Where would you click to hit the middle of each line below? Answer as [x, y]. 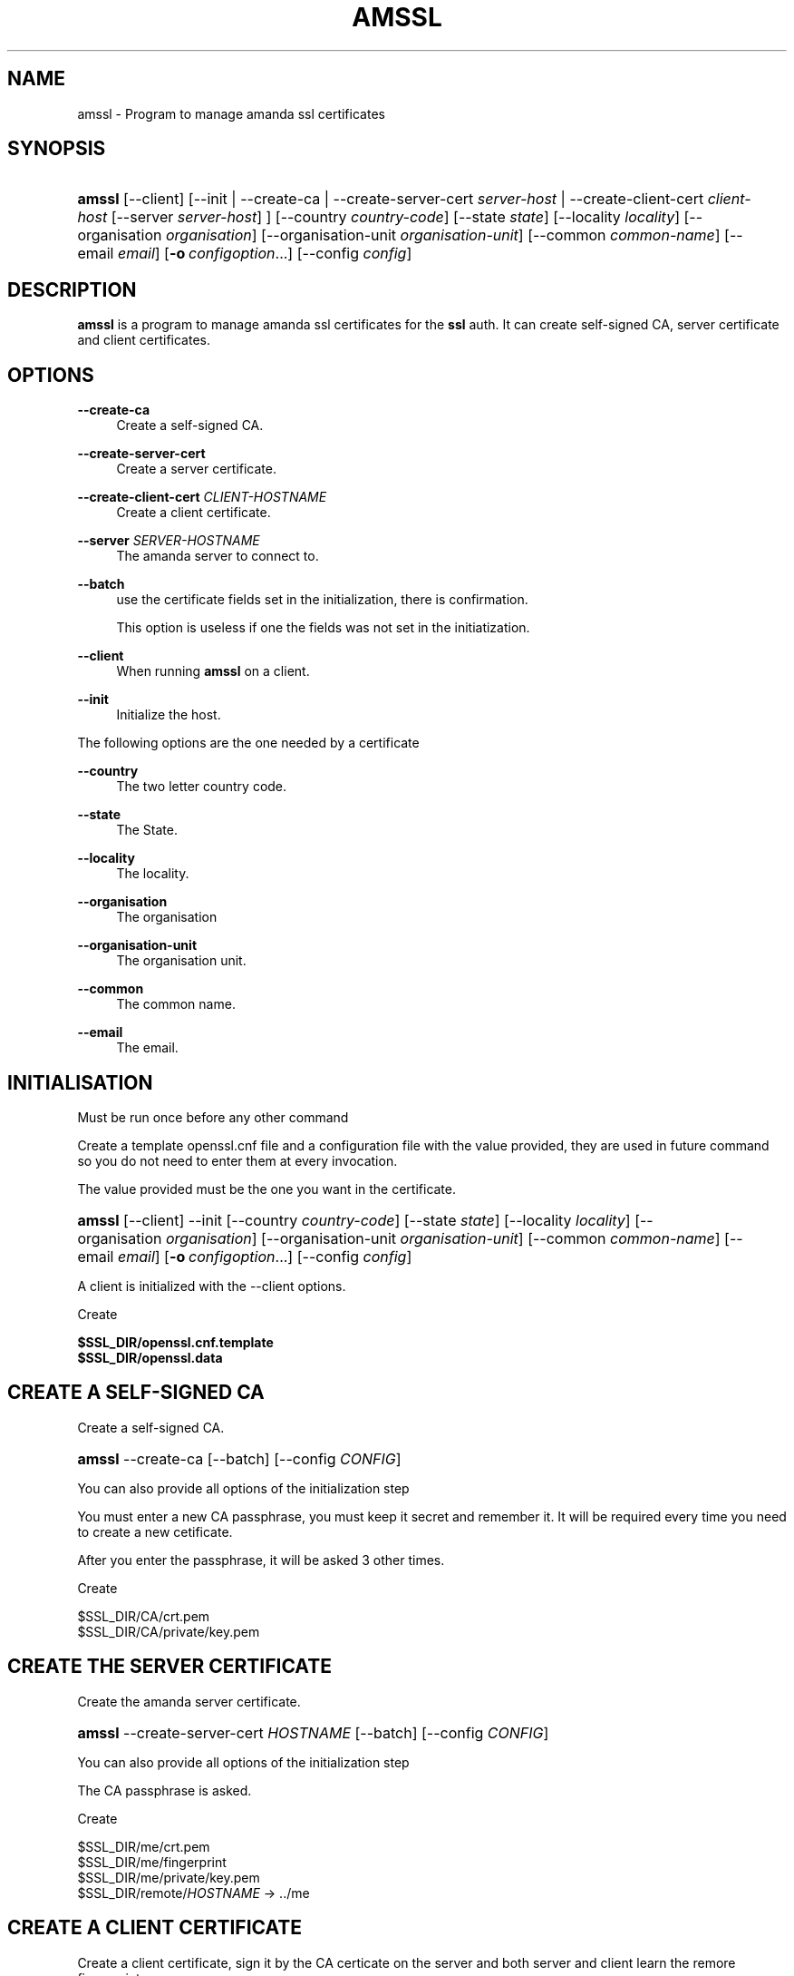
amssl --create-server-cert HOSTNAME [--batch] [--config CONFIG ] [313, 1732]
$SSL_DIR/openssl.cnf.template [175, 1342]
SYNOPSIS [57, 149]
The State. [147, 830]
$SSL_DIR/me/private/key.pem [169, 1877]
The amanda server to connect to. [218, 556]
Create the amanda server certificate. [189, 1701]
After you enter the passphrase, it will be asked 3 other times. [261, 1560]
